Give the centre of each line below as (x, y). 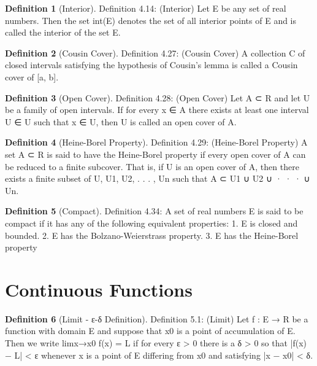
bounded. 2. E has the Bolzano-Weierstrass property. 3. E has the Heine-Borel (152, 235)
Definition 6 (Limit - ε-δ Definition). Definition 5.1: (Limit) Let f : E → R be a (157, 318)
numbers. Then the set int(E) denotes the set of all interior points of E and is (151, 20)
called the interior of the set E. (63, 32)
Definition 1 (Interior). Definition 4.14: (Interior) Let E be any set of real (146, 8)
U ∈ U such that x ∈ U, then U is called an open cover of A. (121, 121)
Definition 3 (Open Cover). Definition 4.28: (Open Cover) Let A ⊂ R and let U (158, 97)
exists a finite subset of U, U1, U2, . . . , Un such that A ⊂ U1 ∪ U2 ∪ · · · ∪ (158, 178)
